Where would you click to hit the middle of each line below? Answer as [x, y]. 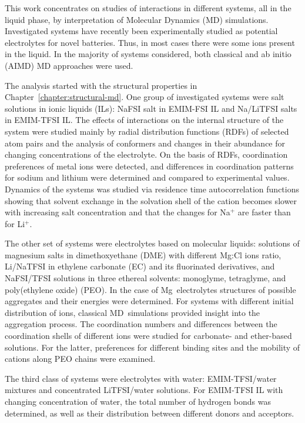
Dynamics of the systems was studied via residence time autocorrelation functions [152, 189]
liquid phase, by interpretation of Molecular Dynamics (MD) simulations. [137, 19]
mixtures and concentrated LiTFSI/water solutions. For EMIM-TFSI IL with [144, 390]
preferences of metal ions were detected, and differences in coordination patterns [149, 166]
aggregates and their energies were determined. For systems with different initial [149, 301]
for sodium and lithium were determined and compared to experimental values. [147, 177]
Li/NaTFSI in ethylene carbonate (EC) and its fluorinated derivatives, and [140, 266]
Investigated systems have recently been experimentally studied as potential [141, 31]
